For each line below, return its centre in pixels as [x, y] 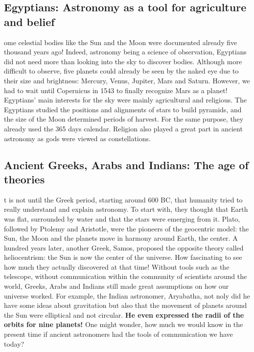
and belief [29, 21]
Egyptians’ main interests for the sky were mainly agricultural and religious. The [125, 100]
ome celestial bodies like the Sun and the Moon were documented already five [121, 42]
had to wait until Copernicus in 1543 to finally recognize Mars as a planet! [116, 90]
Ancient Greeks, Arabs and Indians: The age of [126, 164]
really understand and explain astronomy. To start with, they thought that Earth [126, 209]
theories [24, 179]
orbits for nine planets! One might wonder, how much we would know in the [124, 324]
